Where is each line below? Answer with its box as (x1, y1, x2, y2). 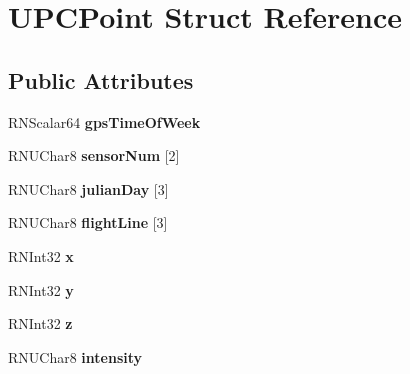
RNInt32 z (8, 313, 73, 334)
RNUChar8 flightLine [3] (8, 212, 168, 233)
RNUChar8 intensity (8, 346, 143, 367)
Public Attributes (8, 64, 194, 95)
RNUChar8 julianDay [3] (8, 178, 169, 199)
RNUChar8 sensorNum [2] (8, 145, 180, 166)
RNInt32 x (8, 245, 74, 266)
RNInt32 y (8, 279, 74, 300)
